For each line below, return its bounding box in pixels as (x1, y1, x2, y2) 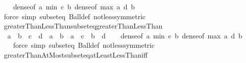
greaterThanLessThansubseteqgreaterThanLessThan (3, 21, 163, 31)
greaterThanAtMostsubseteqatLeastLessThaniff (3, 49, 148, 60)
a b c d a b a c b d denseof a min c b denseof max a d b (7, 30, 243, 40)
